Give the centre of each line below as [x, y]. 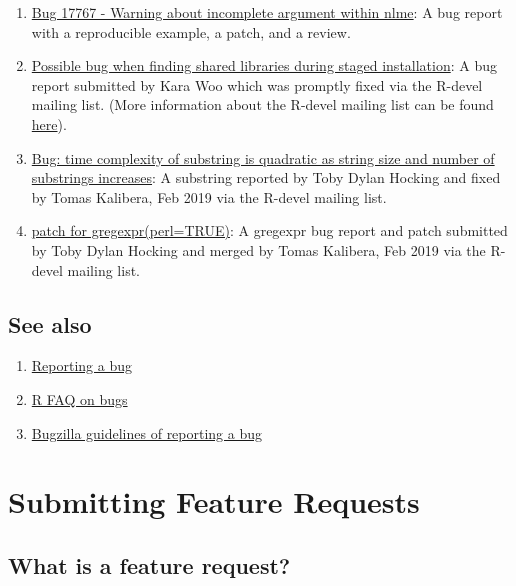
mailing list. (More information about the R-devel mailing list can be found [262, 104]
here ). [49, 123]
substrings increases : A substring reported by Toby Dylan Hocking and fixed [266, 177]
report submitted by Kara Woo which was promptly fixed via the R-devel [257, 84]
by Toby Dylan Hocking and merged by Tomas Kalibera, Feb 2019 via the [258, 249]
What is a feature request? [149, 564]
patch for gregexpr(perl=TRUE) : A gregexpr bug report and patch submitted [269, 230]
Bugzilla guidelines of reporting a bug [147, 432]
